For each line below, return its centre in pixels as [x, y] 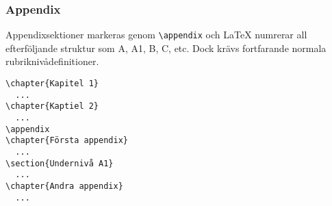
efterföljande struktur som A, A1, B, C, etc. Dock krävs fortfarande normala [166, 48]
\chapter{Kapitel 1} [52, 84]
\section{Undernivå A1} [60, 163]
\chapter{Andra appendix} [64, 186]
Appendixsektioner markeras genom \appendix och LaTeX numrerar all [156, 35]
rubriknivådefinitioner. [52, 61]
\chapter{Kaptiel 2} [52, 106]
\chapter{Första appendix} [67, 141]
